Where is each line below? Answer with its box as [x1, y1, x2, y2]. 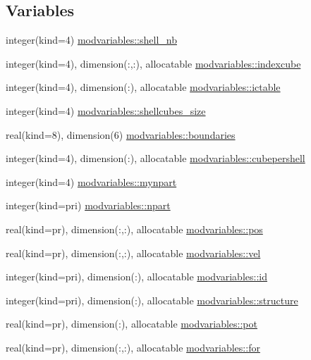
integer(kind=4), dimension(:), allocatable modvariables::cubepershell [6, 151, 305, 166]
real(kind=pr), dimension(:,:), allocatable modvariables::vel [6, 245, 261, 260]
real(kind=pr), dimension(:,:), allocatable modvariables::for [6, 340, 260, 354]
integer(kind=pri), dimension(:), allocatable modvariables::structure [6, 292, 298, 307]
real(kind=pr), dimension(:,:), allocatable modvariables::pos [6, 221, 263, 236]
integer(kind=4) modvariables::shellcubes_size [6, 103, 206, 118]
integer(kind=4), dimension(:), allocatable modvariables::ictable [6, 80, 281, 94]
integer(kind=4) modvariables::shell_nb [6, 32, 177, 47]
